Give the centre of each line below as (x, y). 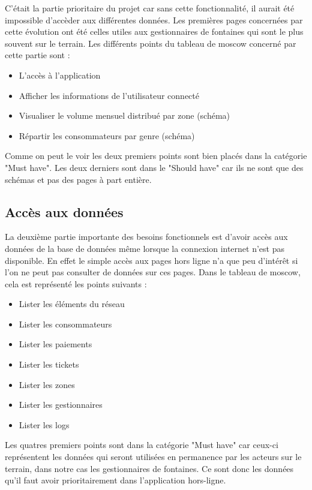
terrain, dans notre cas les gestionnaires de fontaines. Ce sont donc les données (149, 468)
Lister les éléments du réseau (72, 304)
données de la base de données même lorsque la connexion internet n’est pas (145, 248)
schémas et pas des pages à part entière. (78, 179)
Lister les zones (47, 384)
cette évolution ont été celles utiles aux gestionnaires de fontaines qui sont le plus (154, 31)
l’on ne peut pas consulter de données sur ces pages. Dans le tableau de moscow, (153, 272)
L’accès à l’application (60, 75)
